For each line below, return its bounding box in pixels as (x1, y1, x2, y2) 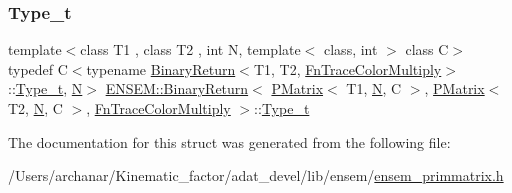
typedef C (8, 58, 68, 79)
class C (405, 39, 449, 60)
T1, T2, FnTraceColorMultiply (253, 58, 442, 79)
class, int (324, 39, 378, 60)
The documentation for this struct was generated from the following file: (8, 131, 451, 152)
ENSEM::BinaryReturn (105, 78, 249, 99)
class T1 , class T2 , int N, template (80, 39, 301, 60)
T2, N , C (8, 98, 63, 118)
